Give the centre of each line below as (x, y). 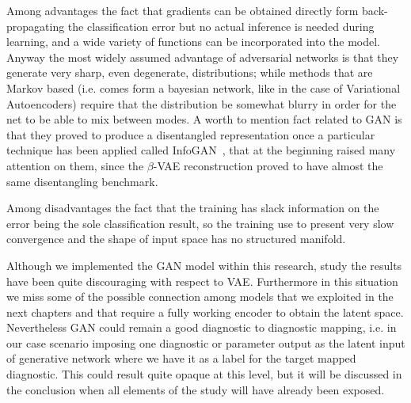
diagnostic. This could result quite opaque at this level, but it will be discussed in (204, 374)
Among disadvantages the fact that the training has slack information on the (193, 208)
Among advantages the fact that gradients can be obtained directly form (183, 10)
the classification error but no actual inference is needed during (221, 26)
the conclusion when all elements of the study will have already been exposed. (196, 389)
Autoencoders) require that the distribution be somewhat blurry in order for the (202, 103)
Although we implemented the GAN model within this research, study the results (204, 265)
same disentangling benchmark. (82, 181)
